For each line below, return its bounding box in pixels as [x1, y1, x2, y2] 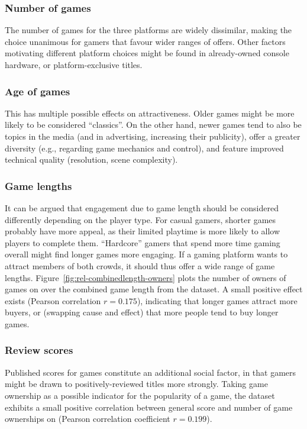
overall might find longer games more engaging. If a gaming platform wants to [5, 248, 288, 260]
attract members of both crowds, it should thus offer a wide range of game [5, 259, 275, 272]
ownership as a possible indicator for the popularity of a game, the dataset [5, 389, 275, 401]
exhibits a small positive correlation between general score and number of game [5, 401, 293, 413]
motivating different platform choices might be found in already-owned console [5, 47, 289, 59]
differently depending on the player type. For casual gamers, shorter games [5, 213, 276, 225]
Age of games [5, 83, 70, 98]
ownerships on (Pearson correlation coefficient [5, 412, 170, 425]
